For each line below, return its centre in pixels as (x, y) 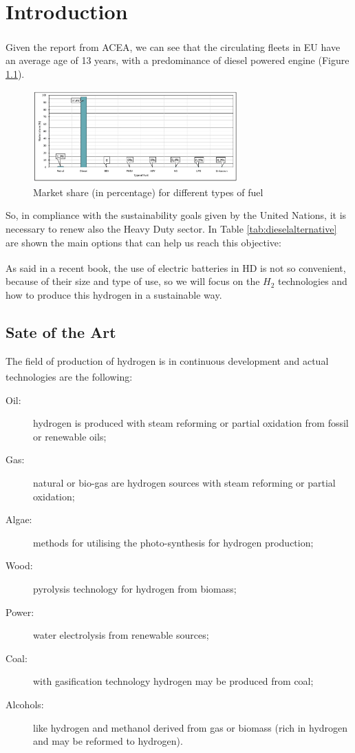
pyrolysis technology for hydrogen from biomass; (135, 588)
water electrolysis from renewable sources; (121, 635)
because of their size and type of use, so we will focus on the (133, 281)
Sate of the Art (61, 331)
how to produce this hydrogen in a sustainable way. (114, 294)
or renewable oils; (70, 436)
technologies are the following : (69, 377)
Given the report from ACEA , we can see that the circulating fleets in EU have (173, 46)
